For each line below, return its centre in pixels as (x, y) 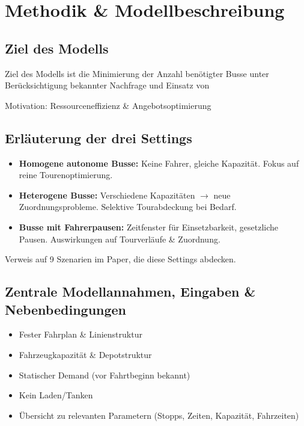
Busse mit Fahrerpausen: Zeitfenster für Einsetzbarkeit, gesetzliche (149, 227)
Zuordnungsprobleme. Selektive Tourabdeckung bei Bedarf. (128, 207)
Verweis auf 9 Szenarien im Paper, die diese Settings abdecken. (120, 259)
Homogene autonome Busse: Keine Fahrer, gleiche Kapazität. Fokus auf (159, 163)
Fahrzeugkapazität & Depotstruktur (85, 354)
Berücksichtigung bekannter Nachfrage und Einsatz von (107, 85)
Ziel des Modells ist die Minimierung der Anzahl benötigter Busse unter (137, 73)
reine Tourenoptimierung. (66, 175)
